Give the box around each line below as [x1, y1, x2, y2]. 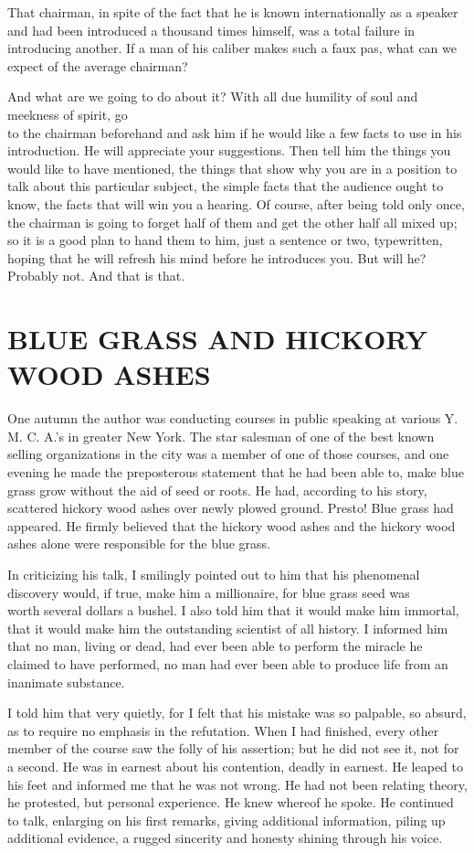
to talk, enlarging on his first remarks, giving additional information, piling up [7, 810, 446, 829]
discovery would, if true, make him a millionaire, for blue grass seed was [7, 582, 410, 602]
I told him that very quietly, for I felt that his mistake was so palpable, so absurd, [7, 703, 467, 722]
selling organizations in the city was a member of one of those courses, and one [7, 444, 449, 464]
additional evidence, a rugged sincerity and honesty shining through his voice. [7, 828, 443, 848]
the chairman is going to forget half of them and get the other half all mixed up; [7, 212, 458, 231]
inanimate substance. [7, 672, 125, 691]
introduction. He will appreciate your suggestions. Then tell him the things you [7, 141, 451, 160]
